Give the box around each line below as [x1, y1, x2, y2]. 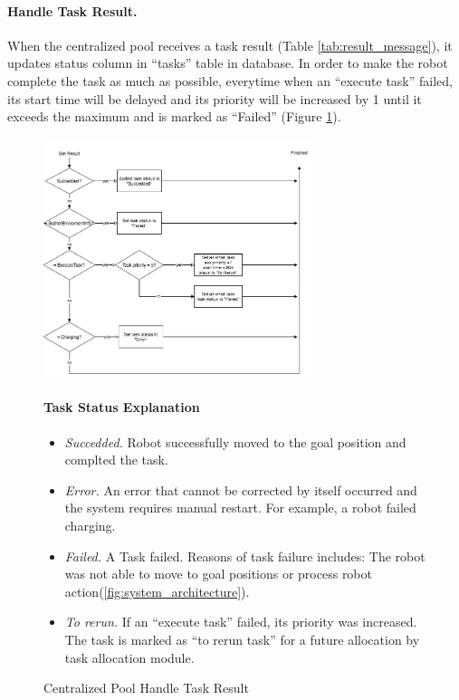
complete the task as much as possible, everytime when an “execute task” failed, [7, 71, 453, 90]
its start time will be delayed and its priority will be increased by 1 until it [7, 89, 422, 108]
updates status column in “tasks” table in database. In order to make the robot [7, 53, 448, 72]
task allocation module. [64, 647, 195, 666]
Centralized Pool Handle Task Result [43, 678, 249, 697]
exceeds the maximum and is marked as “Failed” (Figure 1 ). [7, 107, 341, 126]
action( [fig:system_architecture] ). [64, 581, 250, 600]
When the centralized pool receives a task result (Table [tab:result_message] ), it [7, 35, 453, 54]
